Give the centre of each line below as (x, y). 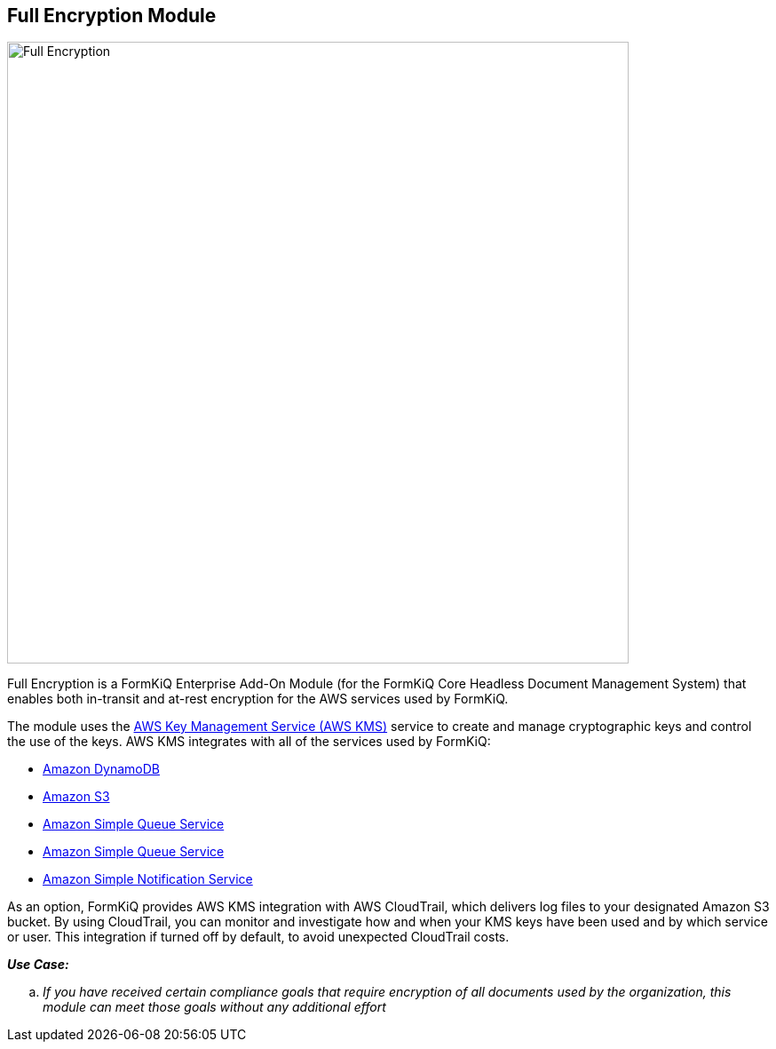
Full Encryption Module (112, 16)
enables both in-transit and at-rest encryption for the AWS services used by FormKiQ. (258, 699)
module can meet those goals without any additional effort (214, 1007)
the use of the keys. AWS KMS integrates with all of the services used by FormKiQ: (249, 742)
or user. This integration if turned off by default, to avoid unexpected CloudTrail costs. (258, 937)
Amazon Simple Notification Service (148, 879)
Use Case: (38, 965)
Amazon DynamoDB (101, 769)
